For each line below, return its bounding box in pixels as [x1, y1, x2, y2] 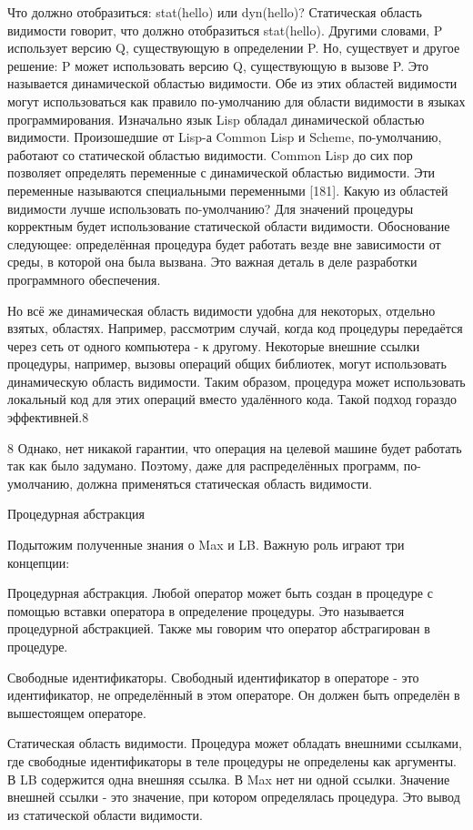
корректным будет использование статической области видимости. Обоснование [7, 217, 450, 236]
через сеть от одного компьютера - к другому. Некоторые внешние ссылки [7, 336, 420, 355]
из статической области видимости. [7, 805, 203, 824]
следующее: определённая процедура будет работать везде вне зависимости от [7, 234, 441, 253]
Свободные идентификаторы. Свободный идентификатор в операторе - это [7, 667, 419, 686]
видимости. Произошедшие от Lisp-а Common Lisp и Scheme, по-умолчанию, [7, 127, 442, 147]
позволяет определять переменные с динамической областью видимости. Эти [7, 163, 436, 182]
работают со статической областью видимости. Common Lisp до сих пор [7, 145, 413, 164]
